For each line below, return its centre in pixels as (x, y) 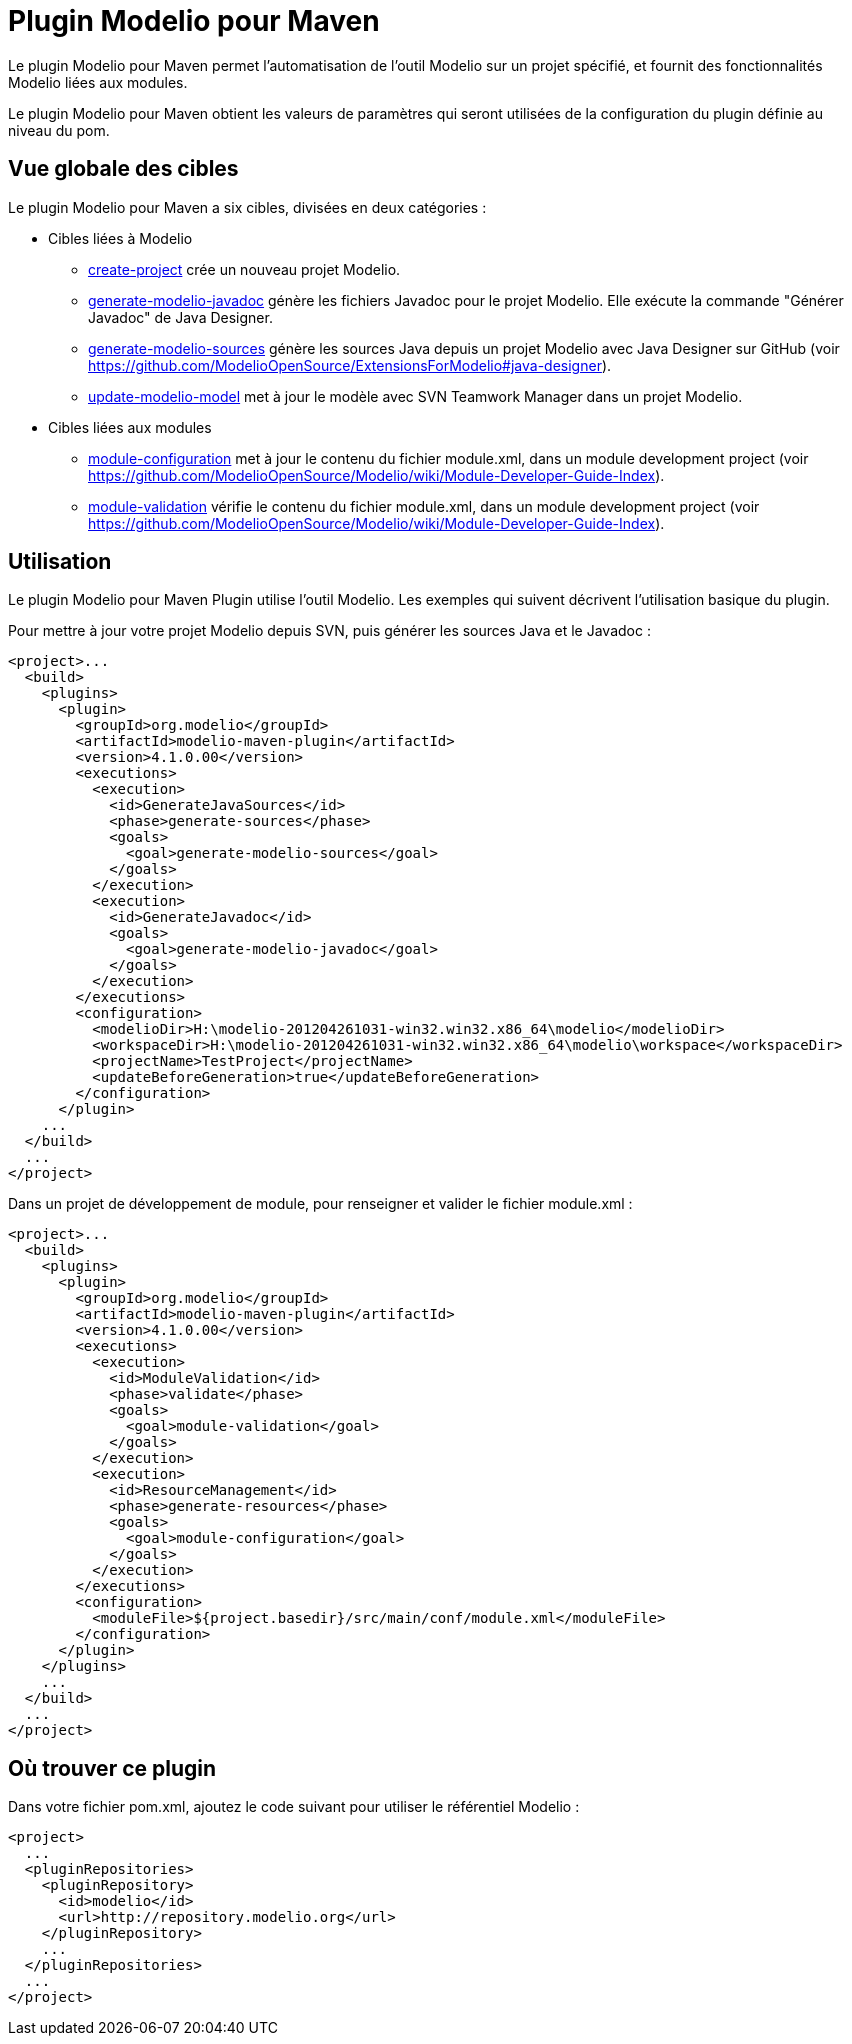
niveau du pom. (59, 130)
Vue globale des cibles (123, 169)
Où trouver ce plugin (112, 1768)
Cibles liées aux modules (130, 427)
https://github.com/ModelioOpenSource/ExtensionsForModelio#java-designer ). (350, 365)
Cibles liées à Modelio (120, 238)
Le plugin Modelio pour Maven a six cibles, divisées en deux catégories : (247, 207)
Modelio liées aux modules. (98, 82)
